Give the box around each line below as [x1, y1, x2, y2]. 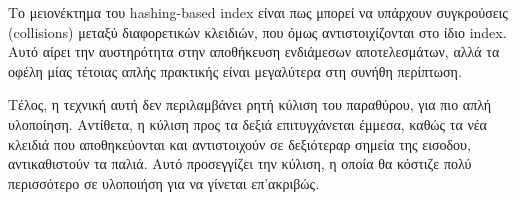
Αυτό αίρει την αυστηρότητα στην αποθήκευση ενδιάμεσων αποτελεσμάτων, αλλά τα [8, 41, 500, 62]
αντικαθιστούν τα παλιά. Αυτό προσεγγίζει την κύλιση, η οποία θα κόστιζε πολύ [8, 153, 472, 174]
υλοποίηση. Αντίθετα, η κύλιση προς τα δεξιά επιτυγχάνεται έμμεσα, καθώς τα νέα [8, 113, 487, 134]
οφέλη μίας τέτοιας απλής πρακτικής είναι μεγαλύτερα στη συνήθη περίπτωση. [8, 60, 462, 81]
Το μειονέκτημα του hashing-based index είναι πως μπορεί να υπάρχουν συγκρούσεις [8, 2, 508, 22]
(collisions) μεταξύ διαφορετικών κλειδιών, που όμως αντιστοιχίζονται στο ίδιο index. [8, 21, 507, 42]
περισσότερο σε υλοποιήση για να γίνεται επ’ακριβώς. [8, 172, 320, 193]
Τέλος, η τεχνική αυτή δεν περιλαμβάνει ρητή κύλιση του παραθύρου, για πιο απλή [8, 94, 492, 115]
